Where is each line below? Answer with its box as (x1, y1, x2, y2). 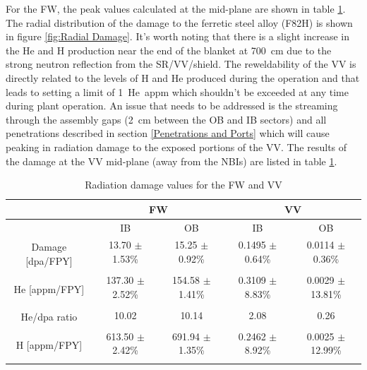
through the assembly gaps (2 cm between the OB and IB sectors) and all (6, 112, 327, 126)
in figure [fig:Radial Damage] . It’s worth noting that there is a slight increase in (6, 29, 349, 44)
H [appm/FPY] (16, 338, 83, 352)
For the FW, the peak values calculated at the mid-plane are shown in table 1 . (6, 1, 346, 16)
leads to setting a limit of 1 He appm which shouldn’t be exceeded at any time (6, 84, 349, 99)
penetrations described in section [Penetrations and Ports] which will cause (6, 126, 330, 141)
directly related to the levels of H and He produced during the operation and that (6, 70, 360, 85)
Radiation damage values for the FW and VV (85, 177, 282, 192)
